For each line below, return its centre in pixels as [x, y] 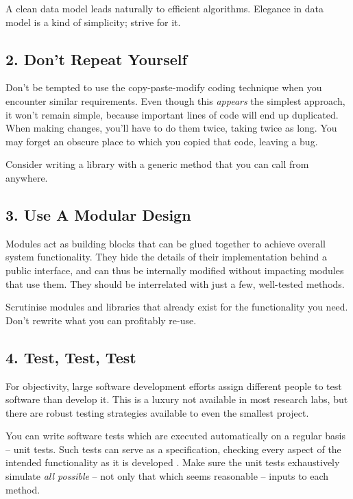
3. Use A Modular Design [98, 214]
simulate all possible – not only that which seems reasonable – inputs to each [167, 476]
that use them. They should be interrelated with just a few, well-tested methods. [175, 283]
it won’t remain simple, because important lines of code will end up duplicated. [172, 114]
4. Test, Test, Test [71, 357]
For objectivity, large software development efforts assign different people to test [174, 386]
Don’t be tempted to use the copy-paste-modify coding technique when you [164, 87]
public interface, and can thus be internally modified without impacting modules [175, 270]
